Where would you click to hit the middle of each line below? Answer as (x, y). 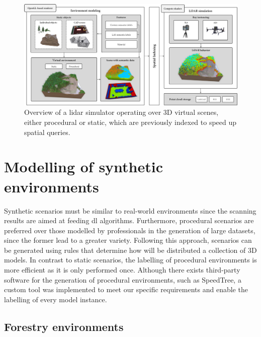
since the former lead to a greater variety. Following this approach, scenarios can (128, 240)
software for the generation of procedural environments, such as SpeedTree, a (123, 279)
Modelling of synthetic (84, 166)
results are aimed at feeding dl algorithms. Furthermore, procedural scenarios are (129, 220)
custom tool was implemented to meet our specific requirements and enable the (126, 289)
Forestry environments (64, 326)
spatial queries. (47, 132)
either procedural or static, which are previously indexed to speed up (130, 122)
